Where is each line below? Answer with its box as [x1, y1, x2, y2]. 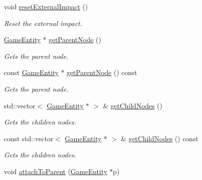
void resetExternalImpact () [4, 1, 88, 11]
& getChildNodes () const [121, 133, 199, 143]
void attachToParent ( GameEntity [4, 166, 108, 176]
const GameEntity [4, 67, 59, 77]
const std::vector [4, 133, 54, 143]
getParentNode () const [66, 67, 137, 77]
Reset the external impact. [4, 18, 83, 28]
